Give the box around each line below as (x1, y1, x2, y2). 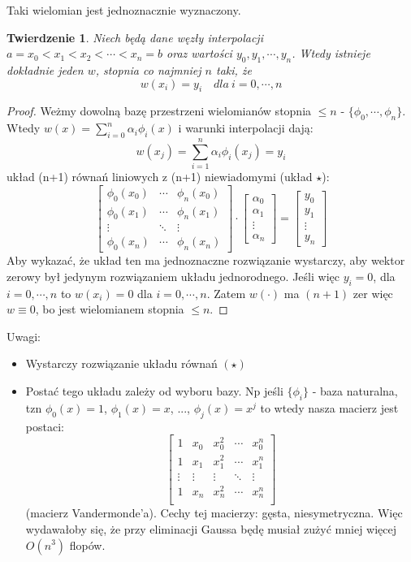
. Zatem (206, 284, 246, 301)
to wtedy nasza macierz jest (260, 399, 399, 416)
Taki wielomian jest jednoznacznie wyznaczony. (6, 2, 241, 18)
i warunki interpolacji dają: (178, 119, 314, 136)
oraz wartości (167, 45, 232, 62)
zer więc (353, 284, 393, 301)
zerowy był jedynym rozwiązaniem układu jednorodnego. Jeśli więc (6, 267, 340, 284)
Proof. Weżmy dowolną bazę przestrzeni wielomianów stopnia (6, 102, 312, 119)
